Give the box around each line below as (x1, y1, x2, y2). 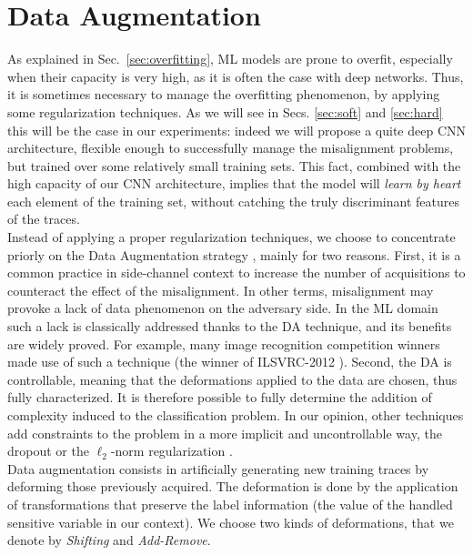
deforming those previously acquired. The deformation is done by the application (7, 477, 458, 496)
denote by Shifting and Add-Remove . (7, 530, 211, 550)
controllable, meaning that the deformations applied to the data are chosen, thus (7, 369, 458, 388)
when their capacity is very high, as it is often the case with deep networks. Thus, (7, 66, 464, 86)
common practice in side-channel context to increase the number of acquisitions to (7, 263, 466, 282)
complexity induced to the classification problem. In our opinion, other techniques (7, 406, 464, 424)
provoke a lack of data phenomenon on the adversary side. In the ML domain (7, 298, 438, 318)
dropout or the (7, 441, 89, 460)
